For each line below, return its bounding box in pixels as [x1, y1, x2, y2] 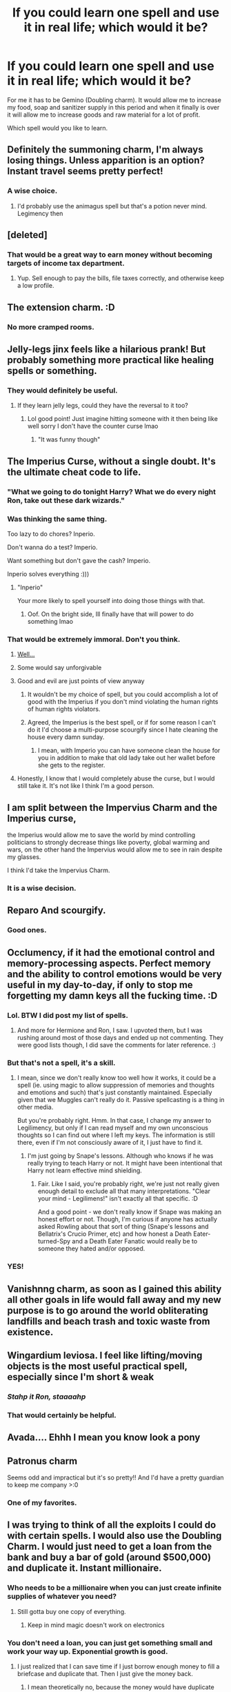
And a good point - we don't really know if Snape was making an [37, 1208, 222, 1216]
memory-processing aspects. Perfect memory [7, 957, 212, 969]
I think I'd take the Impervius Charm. [7, 866, 110, 874]
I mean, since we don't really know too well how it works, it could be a [17, 1074, 217, 1082]
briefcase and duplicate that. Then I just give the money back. [17, 1669, 193, 1678]
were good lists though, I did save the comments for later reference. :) [17, 1041, 216, 1049]
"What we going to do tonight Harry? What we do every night [7, 486, 216, 496]
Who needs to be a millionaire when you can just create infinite [7, 1583, 222, 1593]
